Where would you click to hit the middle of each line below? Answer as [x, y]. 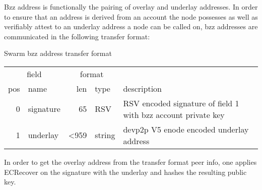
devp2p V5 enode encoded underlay [186, 129]
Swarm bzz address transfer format [58, 53]
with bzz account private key [174, 114]
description [143, 88]
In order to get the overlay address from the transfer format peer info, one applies [130, 162]
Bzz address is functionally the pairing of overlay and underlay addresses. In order [131, 7]
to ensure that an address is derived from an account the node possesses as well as [131, 16]
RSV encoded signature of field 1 [181, 103]
